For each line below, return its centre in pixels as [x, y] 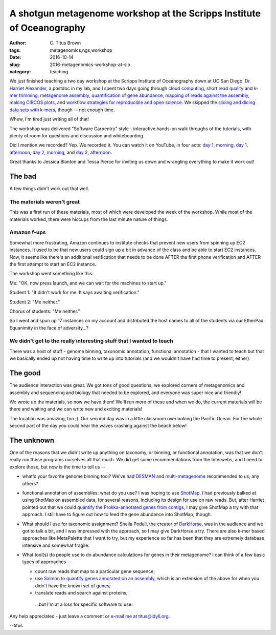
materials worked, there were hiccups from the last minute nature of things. [89, 219]
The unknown [32, 440]
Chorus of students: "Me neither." [45, 311]
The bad [23, 177]
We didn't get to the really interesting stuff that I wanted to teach [91, 341]
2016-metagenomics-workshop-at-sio [90, 65]
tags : [15, 50]
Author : [18, 43]
